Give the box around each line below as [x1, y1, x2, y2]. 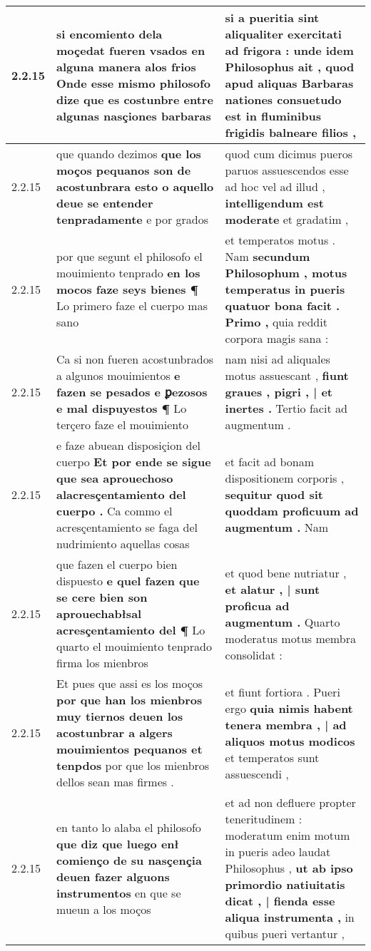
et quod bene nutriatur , [225, 564, 347, 581]
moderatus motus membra [225, 629, 356, 647]
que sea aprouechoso [56, 470, 173, 486]
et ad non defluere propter [225, 794, 356, 811]
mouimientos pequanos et [56, 741, 203, 757]
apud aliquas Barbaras [225, 75, 354, 91]
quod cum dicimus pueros [225, 145, 353, 162]
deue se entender [56, 195, 153, 211]
